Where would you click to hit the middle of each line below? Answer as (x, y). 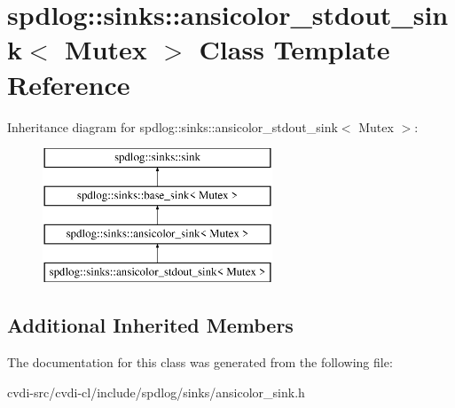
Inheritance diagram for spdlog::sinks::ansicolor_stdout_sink (173, 126)
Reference (69, 84)
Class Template (294, 49)
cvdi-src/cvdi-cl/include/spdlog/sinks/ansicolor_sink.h (156, 392)
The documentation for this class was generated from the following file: (200, 362)
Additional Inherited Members (150, 325)
